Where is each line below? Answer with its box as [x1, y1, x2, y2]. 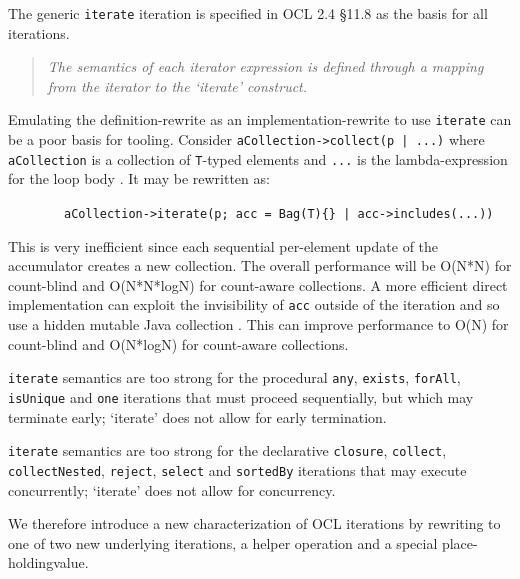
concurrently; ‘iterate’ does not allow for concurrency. [8, 479, 336, 500]
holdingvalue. [8, 552, 89, 573]
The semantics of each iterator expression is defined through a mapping [47, 56, 484, 77]
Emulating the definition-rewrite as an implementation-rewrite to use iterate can [8, 109, 512, 130]
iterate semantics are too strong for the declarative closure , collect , [8, 440, 447, 461]
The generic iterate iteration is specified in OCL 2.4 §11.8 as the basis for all [8, 3, 488, 23]
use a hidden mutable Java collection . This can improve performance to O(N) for [8, 314, 509, 335]
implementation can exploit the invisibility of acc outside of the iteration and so [8, 294, 500, 315]
